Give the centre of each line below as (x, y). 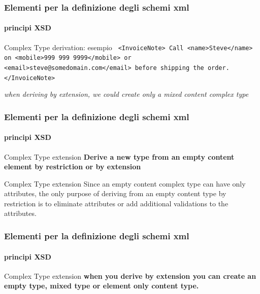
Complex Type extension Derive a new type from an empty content (119, 156)
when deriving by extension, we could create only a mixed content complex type (126, 94)
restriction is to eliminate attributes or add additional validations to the (116, 203)
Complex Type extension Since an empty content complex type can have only (125, 183)
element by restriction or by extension (73, 167)
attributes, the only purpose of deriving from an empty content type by (115, 193)
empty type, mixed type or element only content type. (102, 286)
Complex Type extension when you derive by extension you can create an (130, 275)
